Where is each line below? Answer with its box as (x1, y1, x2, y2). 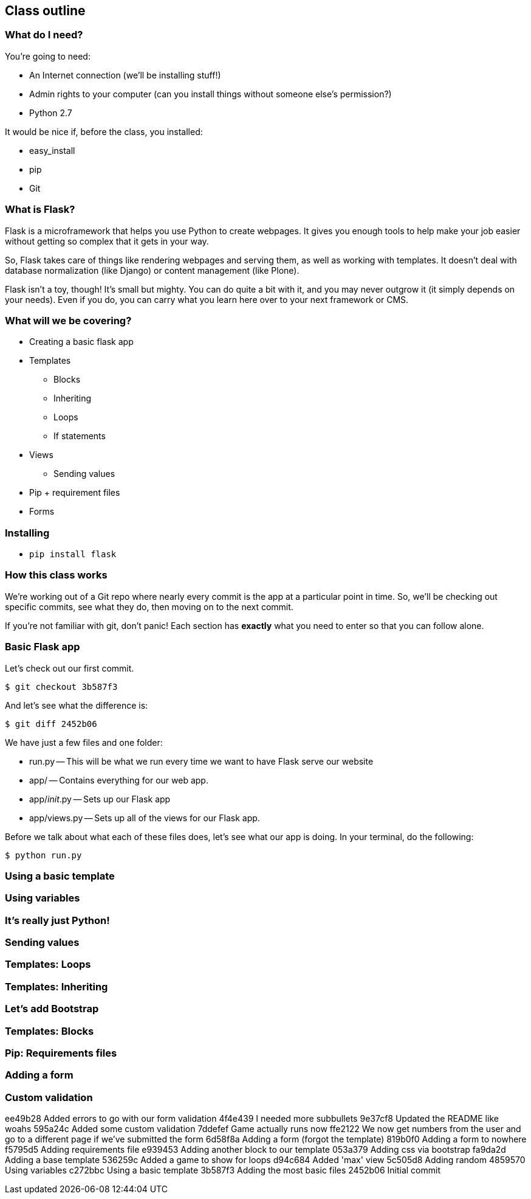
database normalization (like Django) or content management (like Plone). (5, 265, 300, 276)
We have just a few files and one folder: (5, 737, 163, 748)
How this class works (5, 569, 108, 582)
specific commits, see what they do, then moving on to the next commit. (5, 601, 293, 612)
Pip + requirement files (29, 487, 120, 498)
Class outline (5, 3, 86, 18)
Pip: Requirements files (5, 1046, 117, 1059)
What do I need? (5, 29, 83, 41)
